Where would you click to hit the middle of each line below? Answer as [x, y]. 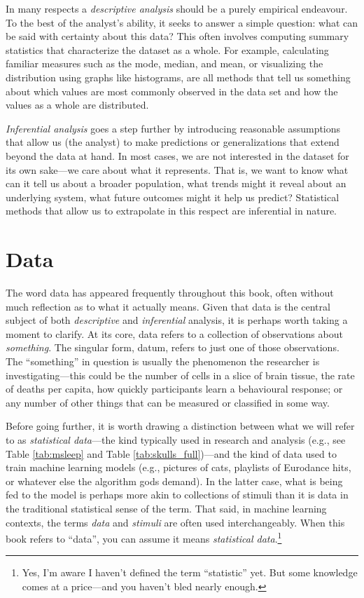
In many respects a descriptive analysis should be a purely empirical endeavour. [177, 8]
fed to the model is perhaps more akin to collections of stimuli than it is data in [177, 495]
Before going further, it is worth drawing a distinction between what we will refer [180, 426]
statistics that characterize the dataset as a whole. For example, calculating [167, 49]
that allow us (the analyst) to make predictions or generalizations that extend [173, 142]
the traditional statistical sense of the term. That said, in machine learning [166, 508]
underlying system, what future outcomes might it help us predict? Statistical [173, 197]
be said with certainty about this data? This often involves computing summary [177, 36]
